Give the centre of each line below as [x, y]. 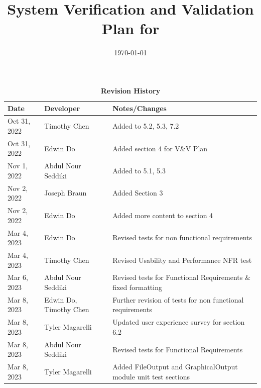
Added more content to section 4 [163, 215]
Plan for [130, 28]
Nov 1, [18, 166]
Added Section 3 [138, 193]
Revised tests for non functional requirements [182, 237]
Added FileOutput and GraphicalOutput [175, 367]
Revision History [130, 90]
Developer [62, 108]
